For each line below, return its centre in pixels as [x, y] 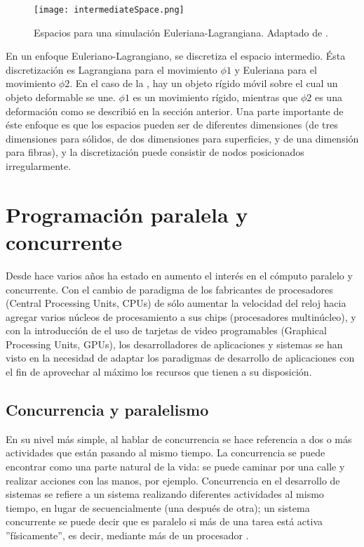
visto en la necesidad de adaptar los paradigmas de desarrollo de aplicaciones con [180, 358]
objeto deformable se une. [61, 97]
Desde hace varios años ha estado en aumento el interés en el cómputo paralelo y [179, 275]
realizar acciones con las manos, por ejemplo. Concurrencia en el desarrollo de [173, 480]
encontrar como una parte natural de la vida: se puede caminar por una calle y [175, 467]
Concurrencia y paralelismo [107, 410]
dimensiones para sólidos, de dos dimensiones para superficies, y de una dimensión [182, 138]
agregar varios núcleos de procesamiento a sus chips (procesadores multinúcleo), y [181, 316]
